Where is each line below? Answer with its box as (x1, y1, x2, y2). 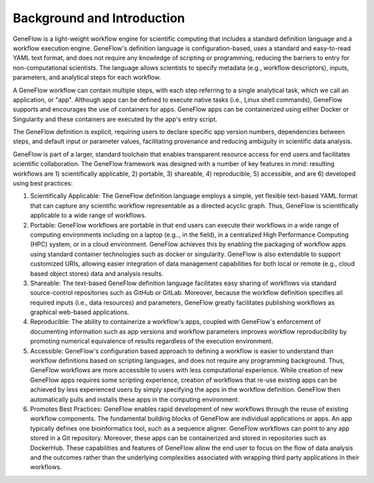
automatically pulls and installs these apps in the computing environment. (30, 395, 240, 403)
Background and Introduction (12, 10, 186, 26)
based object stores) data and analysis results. (30, 269, 163, 277)
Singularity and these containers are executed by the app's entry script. (12, 115, 217, 123)
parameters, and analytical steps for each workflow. (12, 73, 161, 82)
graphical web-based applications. (30, 308, 130, 316)
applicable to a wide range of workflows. (30, 211, 147, 219)
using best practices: (12, 179, 73, 188)
